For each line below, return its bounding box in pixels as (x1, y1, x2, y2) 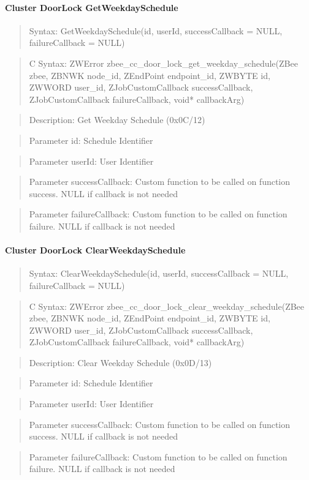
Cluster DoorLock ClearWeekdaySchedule (5, 244, 186, 257)
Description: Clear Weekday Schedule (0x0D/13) (29, 356, 212, 369)
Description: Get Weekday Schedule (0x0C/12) (29, 113, 205, 126)
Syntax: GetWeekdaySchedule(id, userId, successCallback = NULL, (29, 24, 283, 37)
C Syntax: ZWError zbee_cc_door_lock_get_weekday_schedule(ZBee (29, 56, 298, 69)
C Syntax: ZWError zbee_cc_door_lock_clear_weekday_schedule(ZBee (29, 299, 305, 312)
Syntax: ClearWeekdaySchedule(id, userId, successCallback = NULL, (29, 267, 289, 280)
